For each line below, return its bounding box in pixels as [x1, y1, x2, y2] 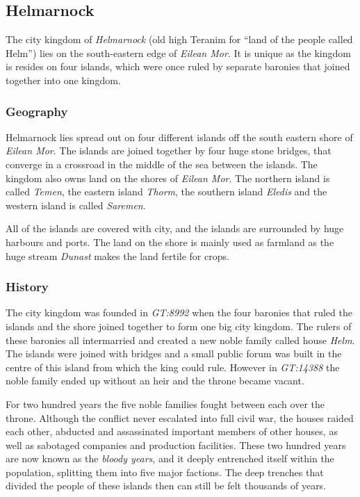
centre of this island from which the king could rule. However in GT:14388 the [6, 359, 340, 374]
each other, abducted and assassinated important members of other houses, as [6, 424, 338, 439]
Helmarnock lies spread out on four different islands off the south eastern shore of [6, 129, 353, 144]
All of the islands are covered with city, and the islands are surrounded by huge [6, 221, 344, 236]
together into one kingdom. [6, 72, 121, 87]
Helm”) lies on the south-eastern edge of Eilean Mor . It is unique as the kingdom [6, 45, 351, 60]
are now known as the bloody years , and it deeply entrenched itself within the [6, 451, 334, 466]
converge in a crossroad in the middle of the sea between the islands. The [6, 156, 318, 171]
